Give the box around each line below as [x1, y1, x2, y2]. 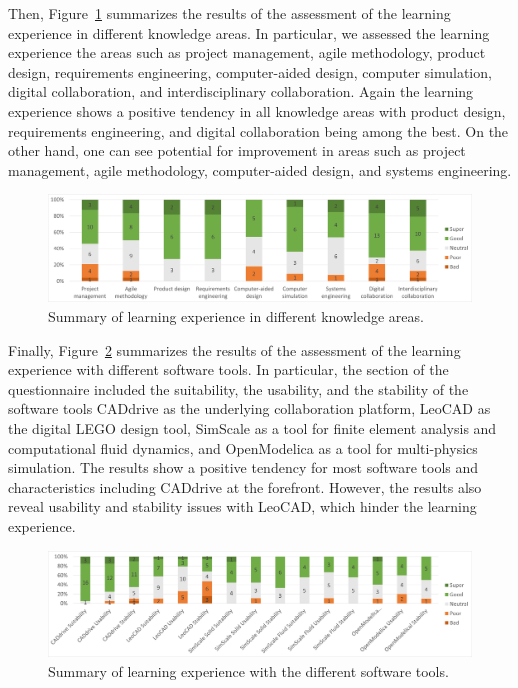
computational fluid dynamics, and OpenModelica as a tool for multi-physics [8, 437, 478, 458]
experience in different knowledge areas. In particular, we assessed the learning [8, 22, 490, 43]
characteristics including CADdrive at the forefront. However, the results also [8, 476, 482, 497]
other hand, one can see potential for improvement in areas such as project [8, 140, 466, 161]
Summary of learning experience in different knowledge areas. [48, 306, 424, 326]
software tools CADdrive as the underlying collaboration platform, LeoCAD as [8, 398, 491, 419]
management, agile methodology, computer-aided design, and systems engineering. [8, 159, 512, 180]
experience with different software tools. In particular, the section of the [8, 359, 449, 380]
